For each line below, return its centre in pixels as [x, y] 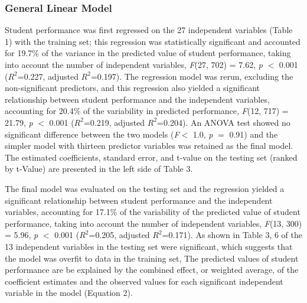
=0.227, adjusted [48, 76]
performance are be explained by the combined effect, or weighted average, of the [152, 270]
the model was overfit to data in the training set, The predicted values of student [152, 258]
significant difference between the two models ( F [92, 134]
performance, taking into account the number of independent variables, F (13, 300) [153, 223]
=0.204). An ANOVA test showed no [224, 122]
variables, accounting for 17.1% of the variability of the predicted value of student [153, 212]
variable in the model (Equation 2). [69, 293]
